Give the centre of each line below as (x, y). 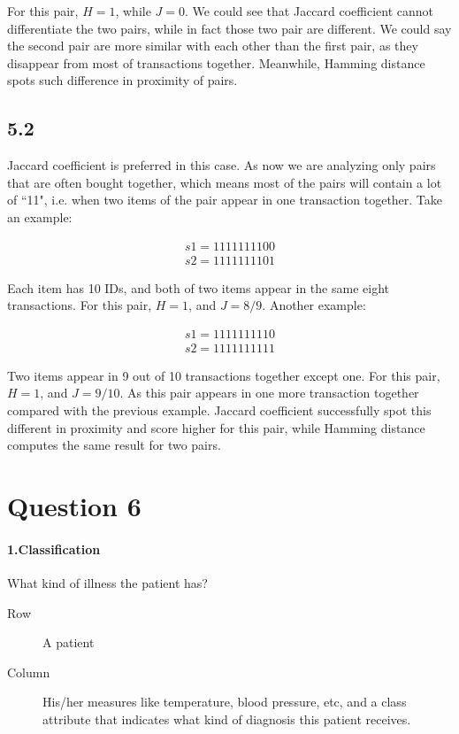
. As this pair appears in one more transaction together (269, 393)
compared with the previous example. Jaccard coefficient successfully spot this (219, 410)
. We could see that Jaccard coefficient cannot (310, 11)
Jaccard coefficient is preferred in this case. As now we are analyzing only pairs (222, 165)
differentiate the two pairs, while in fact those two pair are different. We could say (229, 28)
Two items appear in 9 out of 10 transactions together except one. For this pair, (224, 375)
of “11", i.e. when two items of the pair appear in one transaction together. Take (225, 200)
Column (29, 672)
